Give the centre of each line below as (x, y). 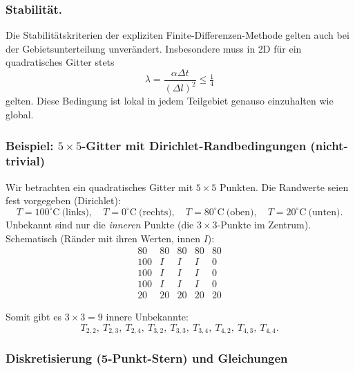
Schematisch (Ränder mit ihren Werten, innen (103, 238)
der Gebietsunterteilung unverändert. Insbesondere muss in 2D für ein (154, 48)
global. (20, 114)
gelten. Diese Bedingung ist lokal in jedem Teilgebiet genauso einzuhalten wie (170, 101)
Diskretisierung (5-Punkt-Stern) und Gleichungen (147, 358)
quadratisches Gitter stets (60, 62)
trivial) (26, 161)
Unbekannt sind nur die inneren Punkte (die (100, 224)
